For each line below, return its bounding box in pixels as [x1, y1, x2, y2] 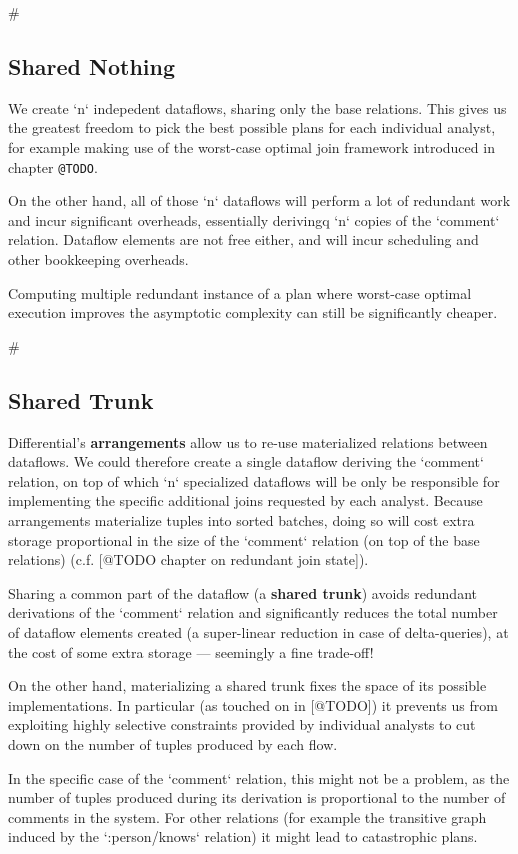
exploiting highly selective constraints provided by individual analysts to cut [8, 714, 476, 735]
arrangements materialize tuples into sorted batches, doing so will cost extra [8, 509, 475, 530]
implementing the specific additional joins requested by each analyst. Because [8, 490, 483, 511]
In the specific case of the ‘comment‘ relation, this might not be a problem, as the [8, 767, 510, 788]
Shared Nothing [8, 50, 176, 81]
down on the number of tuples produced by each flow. [8, 733, 338, 754]
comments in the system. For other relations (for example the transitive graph [8, 806, 487, 827]
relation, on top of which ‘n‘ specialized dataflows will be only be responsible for [8, 470, 500, 491]
